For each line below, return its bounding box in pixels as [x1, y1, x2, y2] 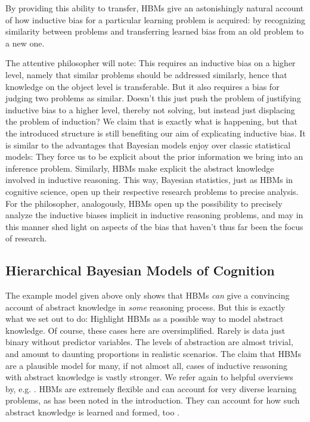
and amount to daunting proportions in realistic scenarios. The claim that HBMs [5, 347, 302, 360]
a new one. [5, 36, 45, 49]
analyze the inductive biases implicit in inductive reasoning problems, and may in [5, 209, 303, 221]
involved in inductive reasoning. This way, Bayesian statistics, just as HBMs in [5, 173, 293, 186]
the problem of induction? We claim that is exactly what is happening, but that [5, 115, 297, 128]
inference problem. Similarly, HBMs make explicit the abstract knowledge [5, 162, 274, 174]
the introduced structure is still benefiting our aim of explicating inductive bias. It [5, 126, 306, 139]
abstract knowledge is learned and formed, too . [5, 406, 179, 418]
